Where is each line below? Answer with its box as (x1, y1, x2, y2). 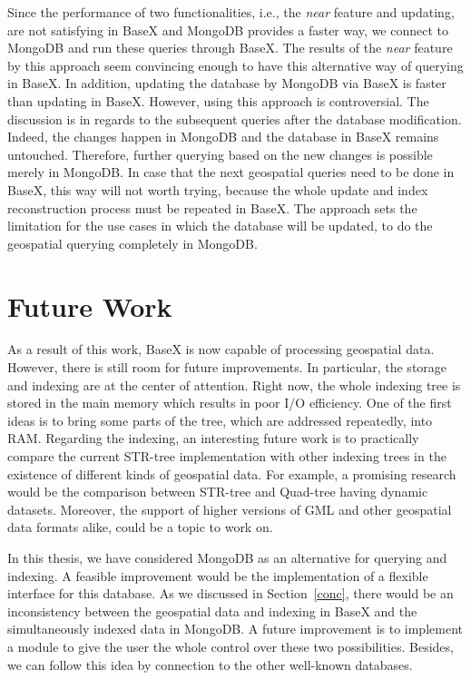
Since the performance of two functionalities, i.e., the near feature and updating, (7, 3, 455, 21)
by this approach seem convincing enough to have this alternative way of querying (7, 55, 464, 74)
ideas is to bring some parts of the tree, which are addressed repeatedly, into (7, 410, 433, 429)
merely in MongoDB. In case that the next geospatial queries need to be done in (7, 163, 455, 182)
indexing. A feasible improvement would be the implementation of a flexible (7, 566, 428, 585)
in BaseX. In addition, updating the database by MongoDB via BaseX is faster (7, 74, 446, 93)
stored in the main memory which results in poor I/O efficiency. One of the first (7, 393, 452, 412)
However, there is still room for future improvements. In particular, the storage (7, 358, 447, 377)
